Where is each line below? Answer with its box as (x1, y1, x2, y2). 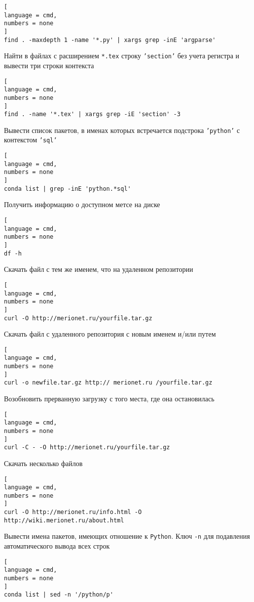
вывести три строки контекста (4, 60, 94, 70)
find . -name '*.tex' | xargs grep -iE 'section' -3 (4, 111, 181, 118)
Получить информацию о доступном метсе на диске (4, 199, 160, 210)
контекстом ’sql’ (4, 134, 57, 145)
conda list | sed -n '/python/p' (4, 591, 113, 599)
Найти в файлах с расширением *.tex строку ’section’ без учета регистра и (4, 50, 240, 61)
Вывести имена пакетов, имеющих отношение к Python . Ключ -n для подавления (4, 531, 250, 541)
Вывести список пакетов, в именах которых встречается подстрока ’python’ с (4, 125, 240, 135)
